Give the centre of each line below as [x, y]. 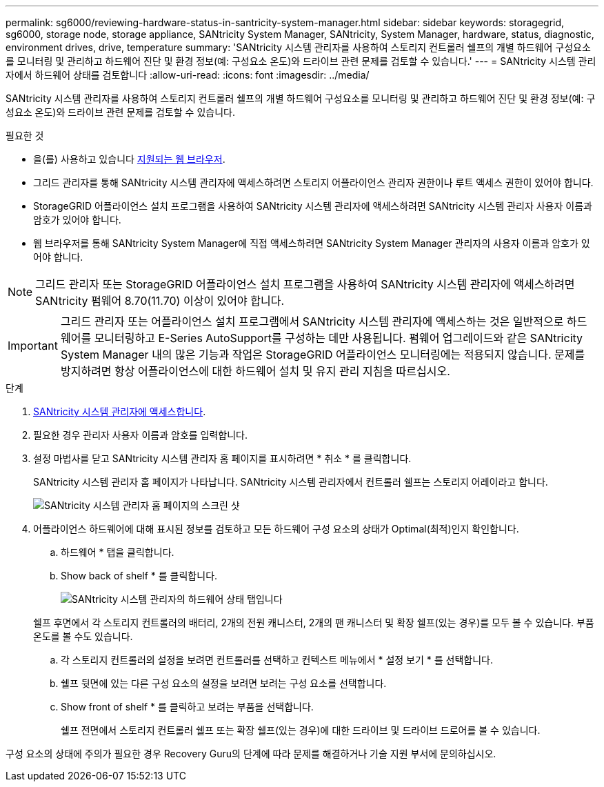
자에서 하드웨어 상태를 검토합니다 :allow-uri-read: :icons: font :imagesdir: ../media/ [188, 75]
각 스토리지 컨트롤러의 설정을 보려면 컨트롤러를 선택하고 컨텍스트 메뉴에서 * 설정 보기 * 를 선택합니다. [277, 660]
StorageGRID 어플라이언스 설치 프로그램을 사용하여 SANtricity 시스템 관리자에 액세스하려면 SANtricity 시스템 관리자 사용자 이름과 [313, 206]
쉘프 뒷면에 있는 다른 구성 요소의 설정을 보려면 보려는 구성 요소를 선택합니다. [224, 683]
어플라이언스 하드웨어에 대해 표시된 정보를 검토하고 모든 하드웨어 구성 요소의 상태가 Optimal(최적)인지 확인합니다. [276, 529]
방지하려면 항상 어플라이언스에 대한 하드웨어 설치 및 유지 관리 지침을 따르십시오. [255, 371]
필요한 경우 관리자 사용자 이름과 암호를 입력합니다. [141, 435]
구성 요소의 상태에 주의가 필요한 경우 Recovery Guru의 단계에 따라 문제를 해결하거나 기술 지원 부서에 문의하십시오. [251, 754]
